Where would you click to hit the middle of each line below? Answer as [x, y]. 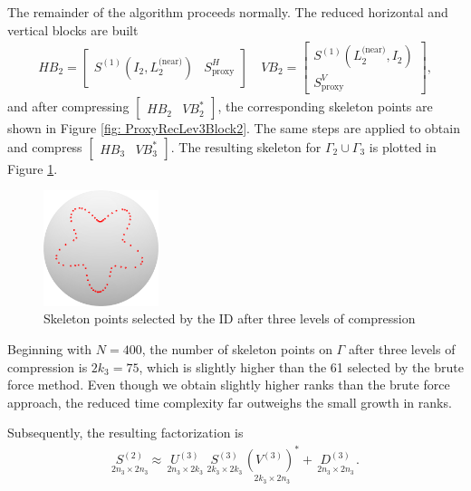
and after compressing [68, 106]
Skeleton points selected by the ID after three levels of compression [230, 318]
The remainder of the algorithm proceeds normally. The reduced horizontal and [228, 12]
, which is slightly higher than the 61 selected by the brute [301, 366]
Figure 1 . [33, 168]
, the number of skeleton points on [237, 348]
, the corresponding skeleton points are [325, 106]
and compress [45, 146]
